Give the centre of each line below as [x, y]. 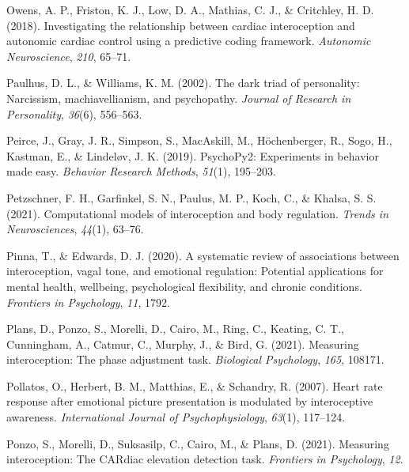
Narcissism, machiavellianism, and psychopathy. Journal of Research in [179, 98]
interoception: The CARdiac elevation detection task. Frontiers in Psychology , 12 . [205, 459]
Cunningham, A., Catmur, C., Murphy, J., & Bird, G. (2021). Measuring [183, 344]
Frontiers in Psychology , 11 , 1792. [88, 302]
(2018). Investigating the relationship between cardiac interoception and [181, 25]
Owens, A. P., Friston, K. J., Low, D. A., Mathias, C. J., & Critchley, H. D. [190, 9]
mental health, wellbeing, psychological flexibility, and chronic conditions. [184, 286]
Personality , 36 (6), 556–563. [74, 113]
